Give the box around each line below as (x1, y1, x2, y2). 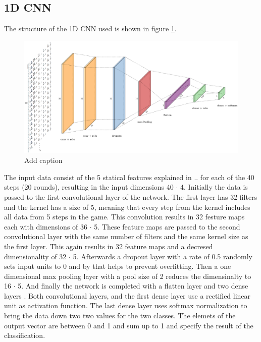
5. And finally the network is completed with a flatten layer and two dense (18, 280, 248, 291)
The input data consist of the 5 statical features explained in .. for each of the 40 (4, 172, 254, 182)
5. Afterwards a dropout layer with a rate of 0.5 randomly (73, 251, 252, 261)
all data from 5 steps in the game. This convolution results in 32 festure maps (4, 211, 245, 222)
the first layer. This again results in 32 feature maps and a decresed (4, 241, 213, 251)
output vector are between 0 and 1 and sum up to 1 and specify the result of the (4, 320, 253, 330)
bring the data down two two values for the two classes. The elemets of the (4, 310, 236, 321)
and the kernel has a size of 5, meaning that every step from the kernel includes (4, 201, 250, 212)
